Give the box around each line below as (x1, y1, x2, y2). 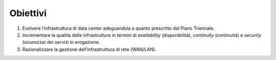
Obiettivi (9, 8, 47, 19)
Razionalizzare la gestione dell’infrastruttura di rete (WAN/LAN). (22, 46, 157, 52)
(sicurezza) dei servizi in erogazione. (22, 39, 100, 45)
